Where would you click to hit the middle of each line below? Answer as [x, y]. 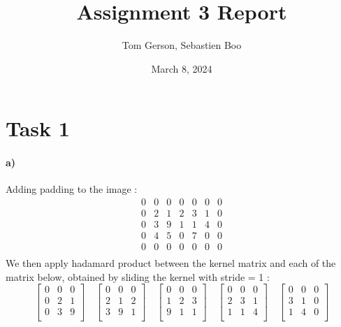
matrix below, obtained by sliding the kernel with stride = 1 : [138, 276]
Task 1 [38, 128]
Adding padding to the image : [72, 189]
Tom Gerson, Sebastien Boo [182, 45]
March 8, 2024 [182, 68]
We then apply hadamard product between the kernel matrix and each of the [171, 263]
